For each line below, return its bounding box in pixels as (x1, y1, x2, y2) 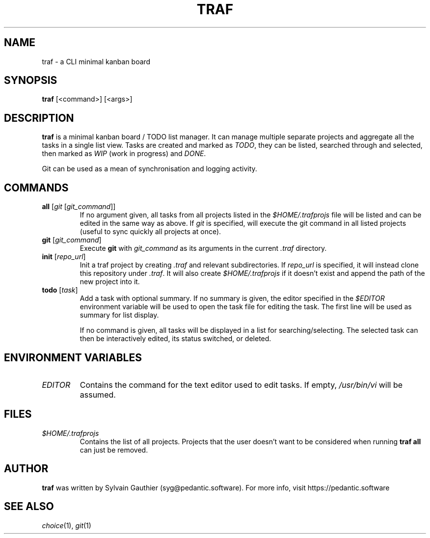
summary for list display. (80, 311, 159, 320)
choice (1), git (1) (42, 521, 91, 530)
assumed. (80, 389, 116, 400)
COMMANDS (4, 181, 69, 194)
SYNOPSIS (4, 74, 57, 87)
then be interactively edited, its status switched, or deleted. (80, 334, 271, 343)
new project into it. (80, 277, 140, 286)
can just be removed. (80, 445, 148, 454)
